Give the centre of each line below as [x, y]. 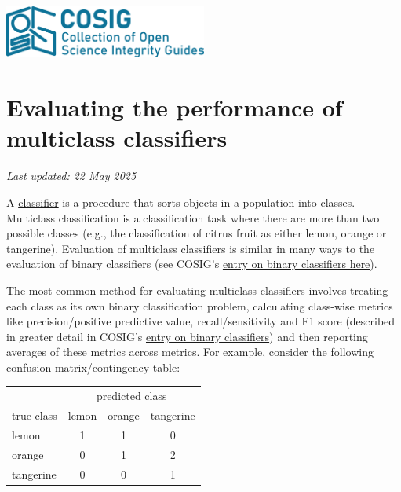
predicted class [131, 396]
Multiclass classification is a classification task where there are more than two [193, 217]
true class [35, 415]
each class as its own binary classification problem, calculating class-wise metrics [200, 305]
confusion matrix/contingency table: [93, 367]
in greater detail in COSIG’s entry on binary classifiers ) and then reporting [187, 336]
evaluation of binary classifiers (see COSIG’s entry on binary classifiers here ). [192, 264]
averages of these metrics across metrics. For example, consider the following [190, 352]
